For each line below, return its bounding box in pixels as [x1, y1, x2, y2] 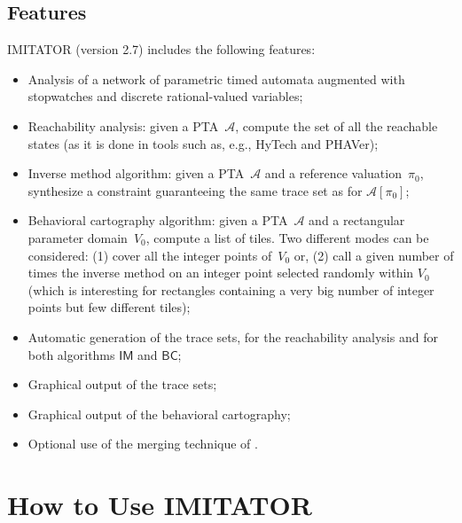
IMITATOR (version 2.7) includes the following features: [7, 40, 316, 59]
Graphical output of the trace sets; [27, 375, 217, 394]
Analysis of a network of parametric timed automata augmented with [27, 69, 405, 88]
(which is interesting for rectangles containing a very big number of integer [27, 280, 435, 299]
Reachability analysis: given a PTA [27, 116, 219, 135]
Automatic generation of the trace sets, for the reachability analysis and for [27, 327, 438, 346]
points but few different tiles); [27, 298, 191, 316]
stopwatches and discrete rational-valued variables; [27, 87, 303, 105]
